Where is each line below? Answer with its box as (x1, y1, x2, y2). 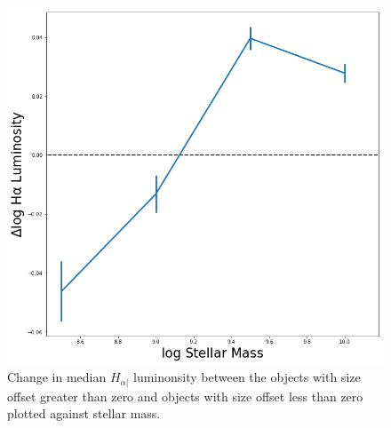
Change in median (7, 368, 107, 386)
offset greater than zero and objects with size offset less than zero (7, 386, 363, 405)
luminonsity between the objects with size (133, 368, 361, 386)
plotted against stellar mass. (7, 404, 161, 423)
